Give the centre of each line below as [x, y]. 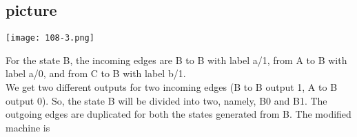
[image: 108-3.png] [50, 38]
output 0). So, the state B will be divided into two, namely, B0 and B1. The [166, 100]
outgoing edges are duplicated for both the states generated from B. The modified [178, 114]
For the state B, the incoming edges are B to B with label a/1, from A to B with [176, 60]
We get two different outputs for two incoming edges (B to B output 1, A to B [172, 87]
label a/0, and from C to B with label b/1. [96, 73]
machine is [28, 127]
